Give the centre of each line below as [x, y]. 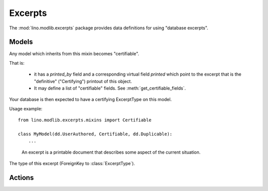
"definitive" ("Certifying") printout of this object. [83, 81]
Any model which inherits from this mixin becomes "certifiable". [74, 54]
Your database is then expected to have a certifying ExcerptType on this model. [91, 99]
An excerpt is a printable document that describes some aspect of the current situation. [111, 152]
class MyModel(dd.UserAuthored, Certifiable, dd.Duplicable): [95, 134]
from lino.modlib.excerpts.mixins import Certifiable [85, 120]
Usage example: [26, 108]
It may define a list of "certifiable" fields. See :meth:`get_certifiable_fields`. [110, 88]
